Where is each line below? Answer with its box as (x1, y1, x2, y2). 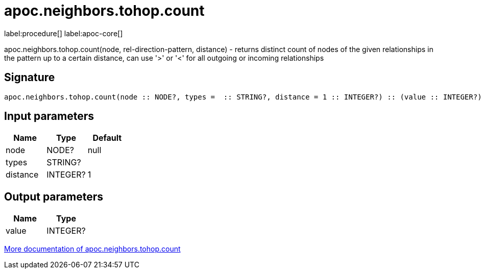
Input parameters (4, 110, 94, 123)
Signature (4, 71, 55, 84)
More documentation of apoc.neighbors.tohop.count (4, 244, 181, 254)
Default (92, 133, 122, 143)
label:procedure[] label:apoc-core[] (4, 29, 123, 38)
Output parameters (4, 190, 103, 203)
